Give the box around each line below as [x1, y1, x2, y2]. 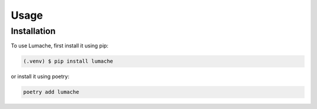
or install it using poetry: [11, 73, 70, 80]
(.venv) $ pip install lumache [23, 58, 114, 64]
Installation [11, 26, 56, 36]
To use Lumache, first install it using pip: [11, 42, 109, 49]
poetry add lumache [23, 88, 79, 96]
